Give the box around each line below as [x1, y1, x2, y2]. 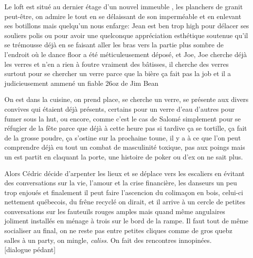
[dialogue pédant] [4, 244, 56, 255]
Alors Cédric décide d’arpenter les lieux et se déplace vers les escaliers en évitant [4, 168, 245, 178]
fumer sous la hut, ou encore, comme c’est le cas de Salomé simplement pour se [4, 113, 241, 123]
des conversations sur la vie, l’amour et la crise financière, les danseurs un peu [4, 178, 237, 188]
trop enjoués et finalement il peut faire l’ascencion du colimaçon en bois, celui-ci [4, 187, 243, 197]
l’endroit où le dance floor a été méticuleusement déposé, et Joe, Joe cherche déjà [4, 49, 247, 59]
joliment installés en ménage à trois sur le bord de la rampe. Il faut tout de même [4, 216, 249, 226]
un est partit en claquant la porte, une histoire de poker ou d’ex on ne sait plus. [4, 151, 243, 161]
